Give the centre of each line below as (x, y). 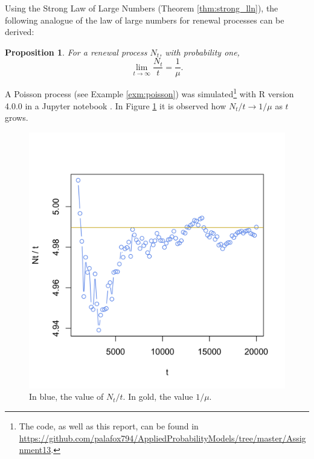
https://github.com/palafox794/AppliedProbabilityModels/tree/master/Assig (162, 438)
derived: (20, 32)
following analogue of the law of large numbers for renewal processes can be (145, 20)
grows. (17, 117)
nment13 (35, 450)
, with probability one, (199, 52)
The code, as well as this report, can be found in (109, 426)
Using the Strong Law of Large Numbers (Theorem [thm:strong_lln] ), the (142, 8)
